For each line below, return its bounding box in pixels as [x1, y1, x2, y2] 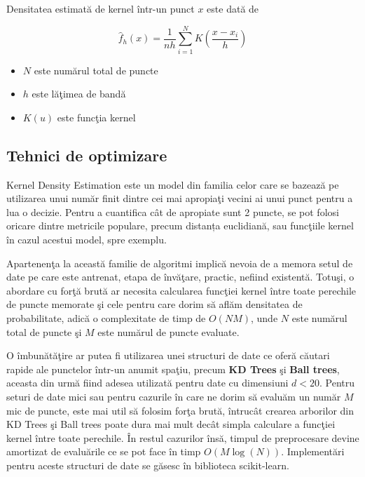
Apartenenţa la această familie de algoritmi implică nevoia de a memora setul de [6, 255, 353, 270]
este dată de [207, 1, 259, 15]
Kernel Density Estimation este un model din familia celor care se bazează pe [6, 177, 339, 192]
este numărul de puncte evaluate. [97, 324, 240, 339]
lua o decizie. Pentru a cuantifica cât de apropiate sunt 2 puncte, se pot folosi [6, 204, 339, 219]
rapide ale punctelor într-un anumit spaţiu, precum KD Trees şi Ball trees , [6, 361, 340, 376]
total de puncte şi [6, 324, 82, 339]
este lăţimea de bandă [32, 86, 126, 101]
